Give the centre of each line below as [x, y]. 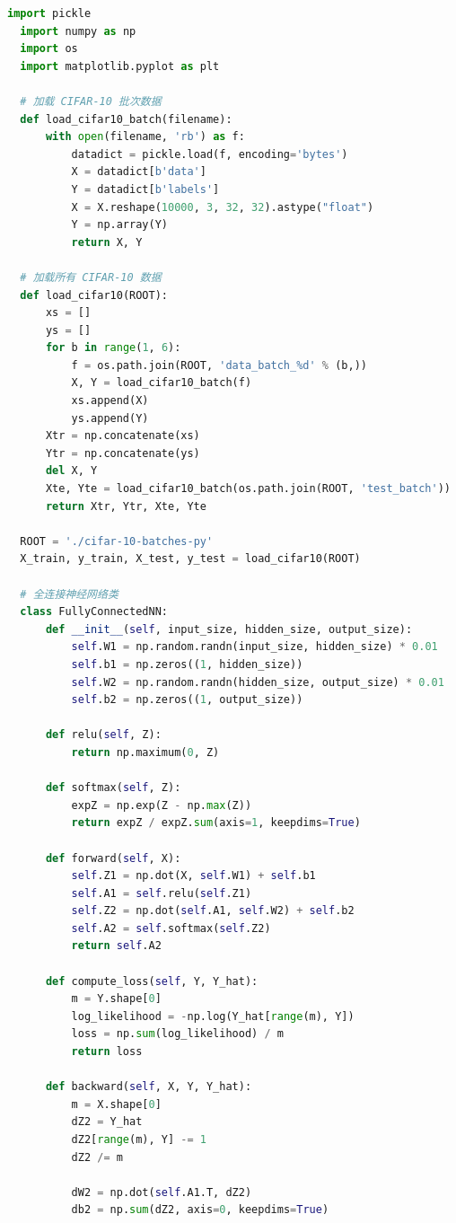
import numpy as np [78, 31]
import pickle [49, 13]
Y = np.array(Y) [119, 225]
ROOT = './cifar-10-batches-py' [117, 541]
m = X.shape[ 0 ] [116, 1104]
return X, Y [107, 242]
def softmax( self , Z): [113, 788]
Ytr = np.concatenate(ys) [123, 453]
